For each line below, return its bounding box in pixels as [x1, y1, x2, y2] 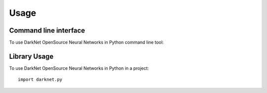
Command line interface [9, 26, 85, 35]
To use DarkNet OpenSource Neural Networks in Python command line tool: [9, 40, 164, 46]
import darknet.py [18, 77, 63, 83]
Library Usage [9, 52, 54, 60]
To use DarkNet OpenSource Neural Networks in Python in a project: [9, 65, 149, 71]
